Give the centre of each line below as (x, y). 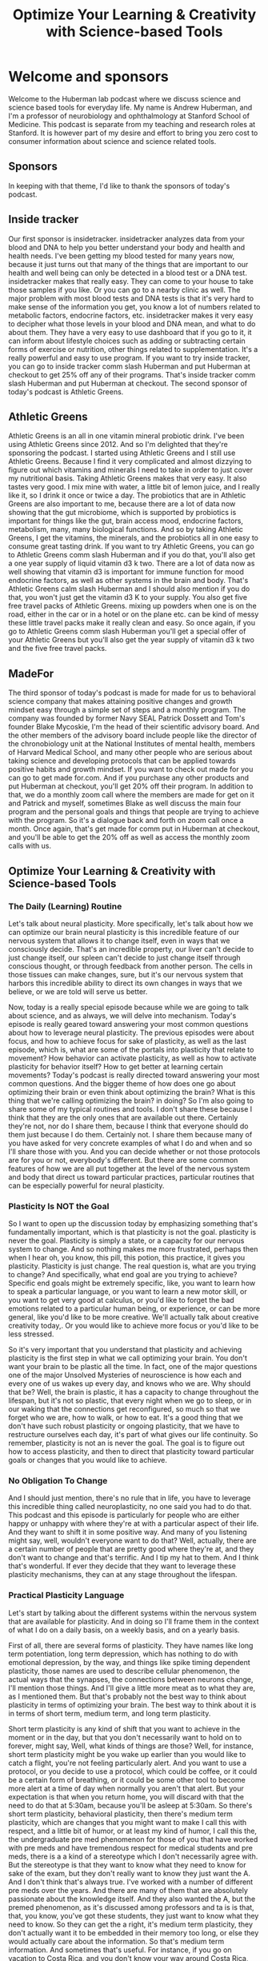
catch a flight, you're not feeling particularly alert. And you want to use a (128, 1763)
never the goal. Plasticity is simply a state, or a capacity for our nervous (126, 1240)
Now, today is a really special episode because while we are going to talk (129, 1007)
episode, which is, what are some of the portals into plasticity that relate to (131, 1049)
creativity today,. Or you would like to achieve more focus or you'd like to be (134, 1326)
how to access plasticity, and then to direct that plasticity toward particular (131, 1452)
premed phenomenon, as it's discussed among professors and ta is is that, (131, 1907)
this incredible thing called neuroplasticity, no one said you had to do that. (130, 1507)
